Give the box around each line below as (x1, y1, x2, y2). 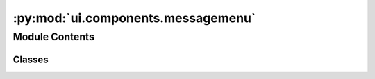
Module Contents (12, 30, 95, 43)
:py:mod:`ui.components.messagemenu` (12, 10, 256, 26)
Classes (12, 53, 49, 65)
